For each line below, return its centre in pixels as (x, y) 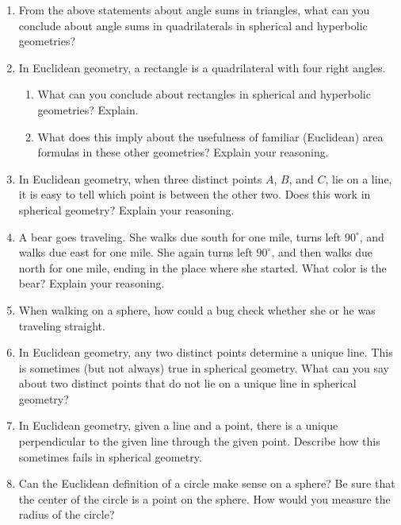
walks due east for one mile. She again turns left (136, 252)
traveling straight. (62, 325)
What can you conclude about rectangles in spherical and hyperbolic (204, 94)
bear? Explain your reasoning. (92, 283)
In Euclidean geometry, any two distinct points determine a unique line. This (206, 352)
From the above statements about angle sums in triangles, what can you (194, 10)
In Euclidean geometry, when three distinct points (140, 178)
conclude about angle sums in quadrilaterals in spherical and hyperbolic (193, 25)
